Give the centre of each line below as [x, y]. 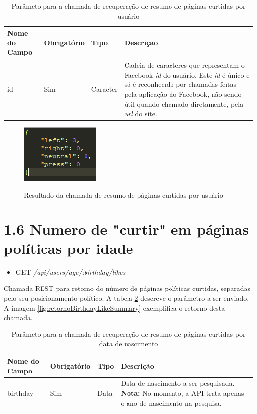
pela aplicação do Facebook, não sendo [183, 94]
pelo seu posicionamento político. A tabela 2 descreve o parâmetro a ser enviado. [127, 298]
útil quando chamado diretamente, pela [184, 103]
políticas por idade [69, 248]
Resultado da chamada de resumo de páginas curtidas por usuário [124, 194]
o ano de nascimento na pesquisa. [171, 402]
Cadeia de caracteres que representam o [184, 65]
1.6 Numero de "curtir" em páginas [126, 228]
